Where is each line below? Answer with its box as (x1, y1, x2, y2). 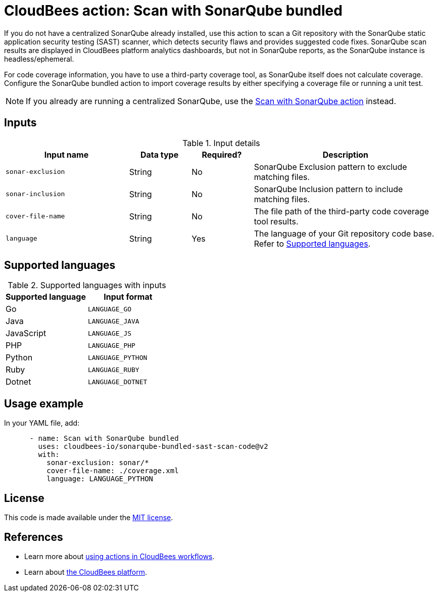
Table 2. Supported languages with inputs (8, 280, 166, 291)
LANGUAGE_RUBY (87, 365, 139, 374)
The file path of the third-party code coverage (254, 206, 429, 216)
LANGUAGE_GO (87, 305, 132, 313)
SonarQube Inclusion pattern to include (254, 184, 403, 194)
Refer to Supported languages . (254, 238, 371, 249)
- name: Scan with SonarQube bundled (29, 434, 179, 443)
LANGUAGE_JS (87, 329, 132, 337)
